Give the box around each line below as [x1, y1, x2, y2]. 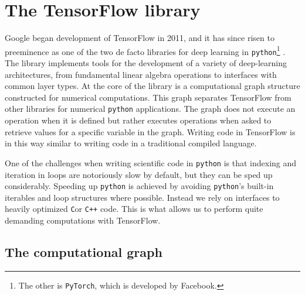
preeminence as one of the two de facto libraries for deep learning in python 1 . [5, 43, 286, 57]
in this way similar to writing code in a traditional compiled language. [5, 137, 257, 149]
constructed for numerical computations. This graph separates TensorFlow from [5, 91, 292, 103]
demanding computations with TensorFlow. [5, 214, 161, 226]
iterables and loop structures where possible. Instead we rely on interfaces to [5, 191, 280, 203]
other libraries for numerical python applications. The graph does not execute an [5, 102, 296, 115]
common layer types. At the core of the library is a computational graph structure [5, 80, 300, 92]
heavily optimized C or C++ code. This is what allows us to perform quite [5, 203, 263, 215]
